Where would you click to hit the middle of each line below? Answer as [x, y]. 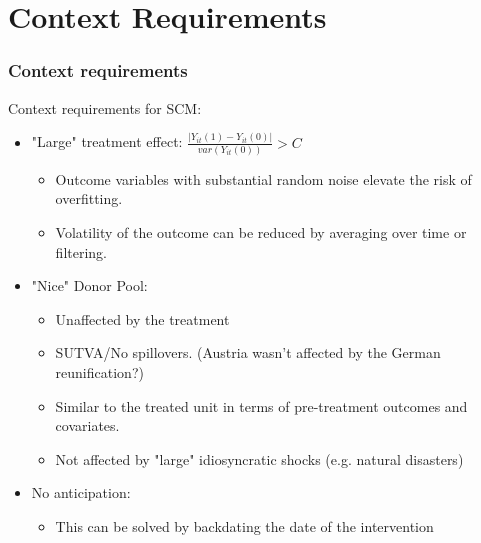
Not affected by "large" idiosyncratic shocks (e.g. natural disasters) [259, 458]
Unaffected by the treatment [142, 318]
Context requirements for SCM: [105, 107]
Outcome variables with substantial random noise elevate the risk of [263, 178]
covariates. [87, 425]
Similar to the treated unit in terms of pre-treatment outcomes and [261, 405]
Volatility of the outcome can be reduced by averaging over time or [261, 232]
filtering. [81, 251]
